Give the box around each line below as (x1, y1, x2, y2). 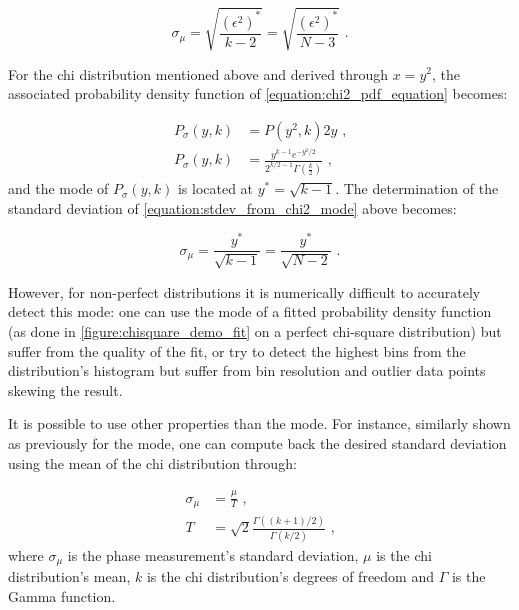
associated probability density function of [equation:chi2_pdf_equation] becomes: (8, 83, 508, 104)
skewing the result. (8, 379, 123, 400)
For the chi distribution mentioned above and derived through (8, 63, 389, 84)
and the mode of (8, 178, 109, 199)
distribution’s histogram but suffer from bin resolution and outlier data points (8, 360, 486, 381)
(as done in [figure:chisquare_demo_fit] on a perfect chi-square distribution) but (8, 321, 502, 342)
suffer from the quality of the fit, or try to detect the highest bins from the (8, 340, 466, 361)
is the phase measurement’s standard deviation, (67, 544, 359, 565)
